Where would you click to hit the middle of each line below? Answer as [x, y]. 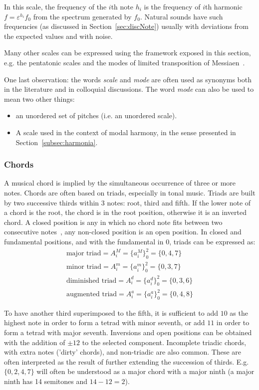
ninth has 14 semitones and [46, 381]
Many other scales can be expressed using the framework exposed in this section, [128, 53]
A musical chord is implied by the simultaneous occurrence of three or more [120, 183]
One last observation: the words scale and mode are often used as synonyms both [128, 79]
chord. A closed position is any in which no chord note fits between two [113, 222]
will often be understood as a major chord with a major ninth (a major [145, 371]
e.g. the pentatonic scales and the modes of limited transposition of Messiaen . [125, 62]
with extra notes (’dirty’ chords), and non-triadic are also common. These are [123, 352]
